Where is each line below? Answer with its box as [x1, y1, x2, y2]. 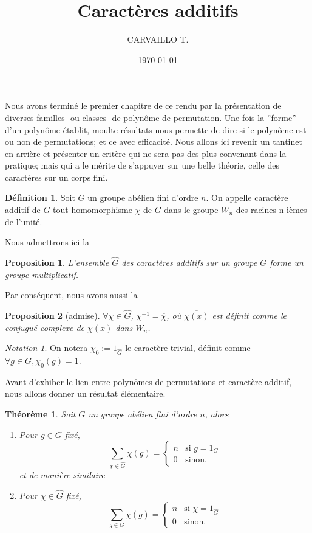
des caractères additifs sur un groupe [121, 256, 257, 269]
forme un [270, 256, 304, 269]
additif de [5, 203, 41, 216]
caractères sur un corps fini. [5, 170, 108, 183]
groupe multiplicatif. [5, 268, 79, 280]
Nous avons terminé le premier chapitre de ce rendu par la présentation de [5, 99, 282, 112]
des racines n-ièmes [236, 203, 307, 216]
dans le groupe [164, 203, 219, 216]
